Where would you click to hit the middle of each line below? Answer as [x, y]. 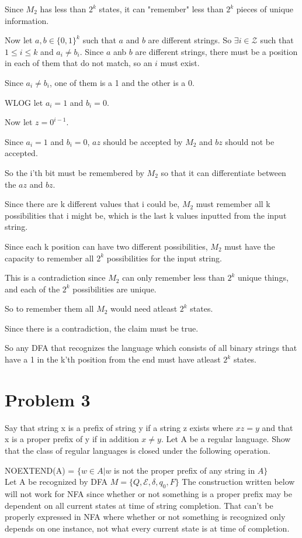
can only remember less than [173, 277]
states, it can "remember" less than [161, 9]
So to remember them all [49, 308]
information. [27, 20]
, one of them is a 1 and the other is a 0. [122, 82]
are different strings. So [190, 40]
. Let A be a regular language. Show [226, 439]
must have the [250, 246]
